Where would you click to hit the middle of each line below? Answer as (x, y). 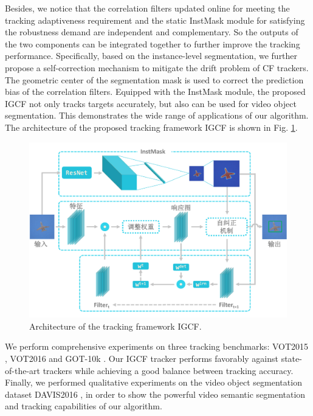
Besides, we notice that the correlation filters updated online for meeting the (147, 8)
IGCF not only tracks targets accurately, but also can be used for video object (151, 103)
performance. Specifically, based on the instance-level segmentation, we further (151, 56)
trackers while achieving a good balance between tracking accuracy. (168, 370)
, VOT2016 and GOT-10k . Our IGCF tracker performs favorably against (142, 358)
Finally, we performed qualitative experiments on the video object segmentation (153, 382)
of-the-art (22, 370)
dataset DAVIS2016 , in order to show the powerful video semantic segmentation (155, 394)
